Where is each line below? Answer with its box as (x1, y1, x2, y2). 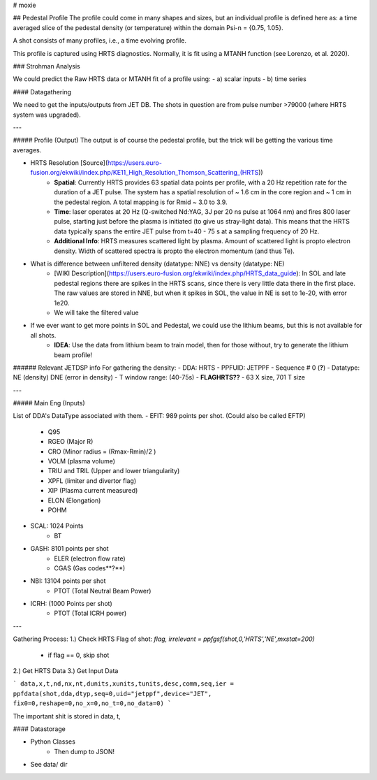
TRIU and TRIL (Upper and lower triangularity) (47, 467, 180, 475)
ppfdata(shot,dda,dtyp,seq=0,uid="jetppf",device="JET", (13, 689, 212, 698)
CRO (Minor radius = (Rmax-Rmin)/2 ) (47, 447, 156, 456)
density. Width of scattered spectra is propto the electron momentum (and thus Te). (54, 247, 295, 255)
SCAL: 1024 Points (30, 521, 84, 530)
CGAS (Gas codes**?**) (54, 563, 126, 572)
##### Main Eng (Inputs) (13, 399, 85, 407)
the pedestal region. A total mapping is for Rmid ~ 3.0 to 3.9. (54, 198, 228, 206)
